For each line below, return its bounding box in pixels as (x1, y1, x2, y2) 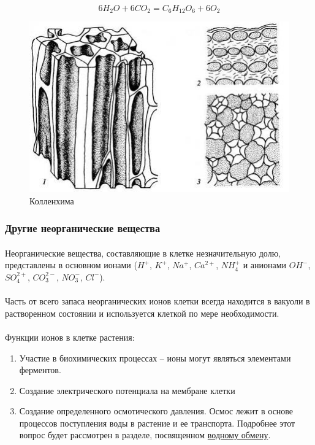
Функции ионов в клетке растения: (5, 330, 135, 343)
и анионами (243, 258, 287, 271)
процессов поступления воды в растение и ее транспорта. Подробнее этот (19, 416, 295, 429)
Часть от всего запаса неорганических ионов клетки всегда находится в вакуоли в (5, 295, 310, 308)
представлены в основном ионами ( (5, 258, 137, 271)
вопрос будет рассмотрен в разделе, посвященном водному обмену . (19, 428, 271, 441)
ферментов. (19, 363, 61, 376)
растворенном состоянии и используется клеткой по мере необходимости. (5, 306, 279, 319)
